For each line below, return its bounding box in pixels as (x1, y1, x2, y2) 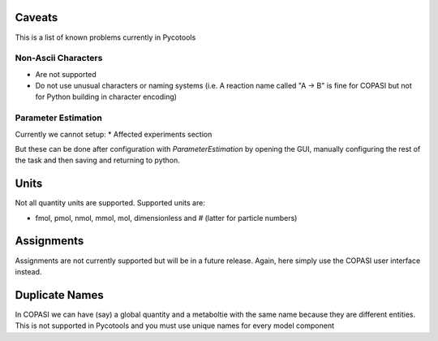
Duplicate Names (15, 288, 105, 302)
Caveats (15, 11, 58, 24)
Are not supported (35, 69, 97, 79)
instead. (15, 266, 42, 276)
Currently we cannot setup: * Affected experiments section (15, 129, 213, 139)
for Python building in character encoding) (35, 92, 178, 101)
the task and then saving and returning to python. (15, 155, 180, 166)
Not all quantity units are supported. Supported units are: (15, 198, 206, 208)
